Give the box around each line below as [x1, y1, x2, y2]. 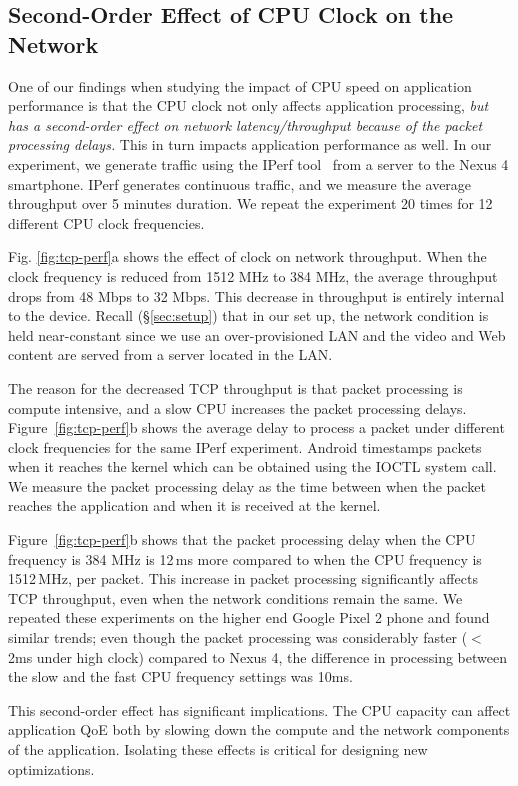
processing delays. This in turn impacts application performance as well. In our [8, 134, 492, 155]
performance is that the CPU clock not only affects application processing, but [8, 95, 489, 116]
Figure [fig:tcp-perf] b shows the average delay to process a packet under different [8, 417, 505, 438]
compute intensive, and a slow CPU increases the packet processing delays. [8, 397, 467, 418]
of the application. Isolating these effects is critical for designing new [8, 739, 428, 759]
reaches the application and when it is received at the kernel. [8, 495, 381, 516]
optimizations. [8, 758, 95, 779]
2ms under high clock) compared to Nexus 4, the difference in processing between [8, 646, 507, 667]
